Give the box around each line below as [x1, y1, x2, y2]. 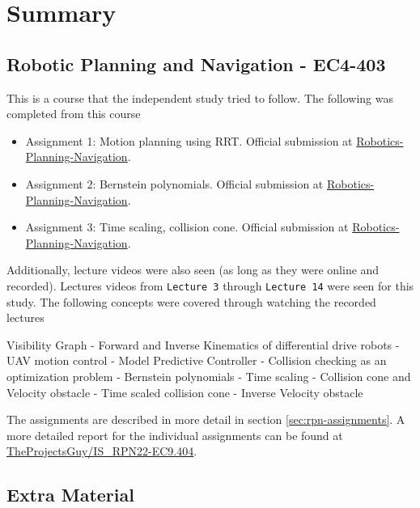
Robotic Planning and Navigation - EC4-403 [6, 51, 386, 76]
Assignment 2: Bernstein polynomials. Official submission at [25, 175, 324, 192]
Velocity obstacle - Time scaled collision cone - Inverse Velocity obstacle [6, 383, 363, 400]
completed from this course [6, 105, 141, 122]
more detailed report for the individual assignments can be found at [6, 426, 343, 443]
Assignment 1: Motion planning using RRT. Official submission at [25, 132, 353, 149]
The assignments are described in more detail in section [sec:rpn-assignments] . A [6, 411, 405, 428]
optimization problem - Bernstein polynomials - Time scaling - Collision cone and [6, 367, 411, 384]
